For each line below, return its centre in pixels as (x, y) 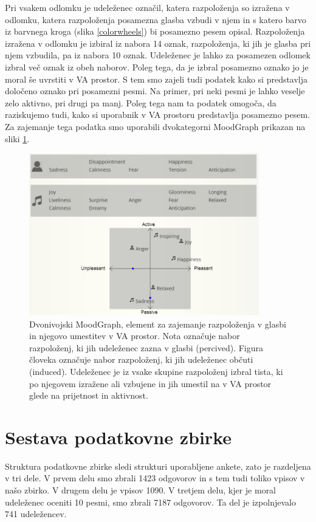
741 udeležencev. (36, 514)
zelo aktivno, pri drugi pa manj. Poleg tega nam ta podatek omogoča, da (141, 102)
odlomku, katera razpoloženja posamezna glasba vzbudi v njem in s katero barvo (156, 19)
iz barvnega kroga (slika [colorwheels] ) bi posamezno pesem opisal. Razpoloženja (155, 31)
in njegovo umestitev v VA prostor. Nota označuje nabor (135, 336)
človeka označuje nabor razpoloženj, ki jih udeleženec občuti (141, 359)
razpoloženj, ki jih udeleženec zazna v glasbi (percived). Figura (146, 347)
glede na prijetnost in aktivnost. (89, 395)
